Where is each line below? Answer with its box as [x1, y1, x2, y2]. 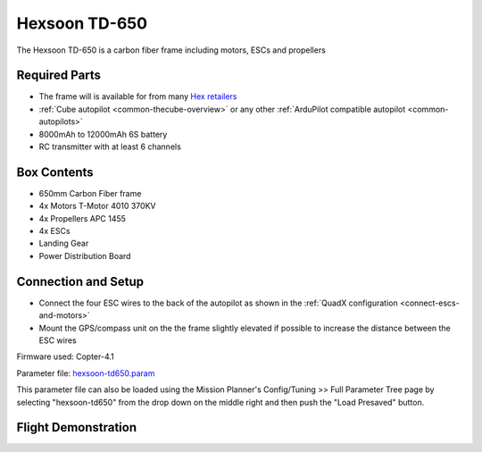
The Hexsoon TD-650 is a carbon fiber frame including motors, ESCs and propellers [16, 45, 326, 55]
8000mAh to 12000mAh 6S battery [38, 129, 168, 139]
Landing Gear [38, 238, 89, 249]
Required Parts [16, 68, 102, 83]
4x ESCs [38, 226, 71, 237]
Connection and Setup [16, 273, 145, 289]
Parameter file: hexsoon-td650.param [16, 367, 155, 379]
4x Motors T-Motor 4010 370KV [38, 201, 156, 212]
